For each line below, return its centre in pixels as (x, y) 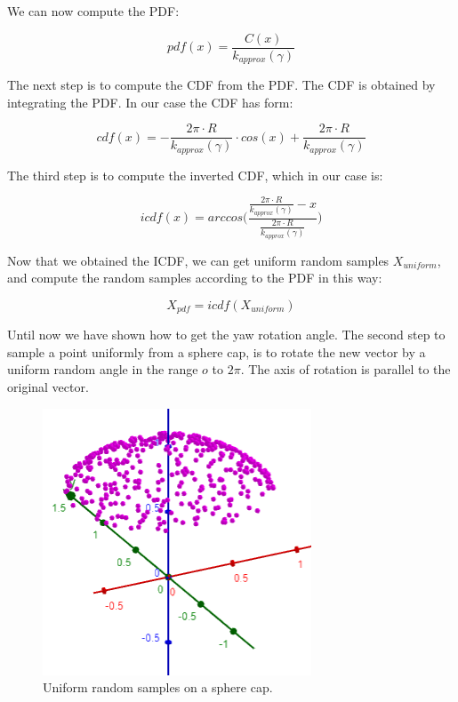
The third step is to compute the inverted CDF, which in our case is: (195, 175)
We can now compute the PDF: (93, 11)
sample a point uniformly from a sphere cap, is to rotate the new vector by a (217, 351)
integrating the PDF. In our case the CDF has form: (150, 102)
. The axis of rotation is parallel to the (346, 369)
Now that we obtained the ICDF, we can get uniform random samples (198, 260)
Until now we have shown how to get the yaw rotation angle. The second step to (226, 335)
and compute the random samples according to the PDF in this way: (195, 278)
